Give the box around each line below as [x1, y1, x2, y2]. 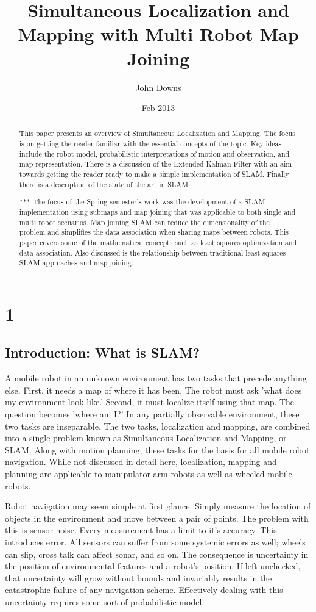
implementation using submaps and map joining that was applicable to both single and [19, 206, 296, 217]
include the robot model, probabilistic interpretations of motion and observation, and [19, 148, 290, 159]
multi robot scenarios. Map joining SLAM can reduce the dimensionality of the [19, 217, 270, 227]
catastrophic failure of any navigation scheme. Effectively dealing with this [5, 583, 283, 596]
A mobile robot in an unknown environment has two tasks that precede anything [5, 372, 307, 384]
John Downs [135, 81, 181, 93]
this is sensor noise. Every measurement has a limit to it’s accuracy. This [5, 524, 277, 536]
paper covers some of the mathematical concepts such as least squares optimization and [19, 237, 297, 247]
